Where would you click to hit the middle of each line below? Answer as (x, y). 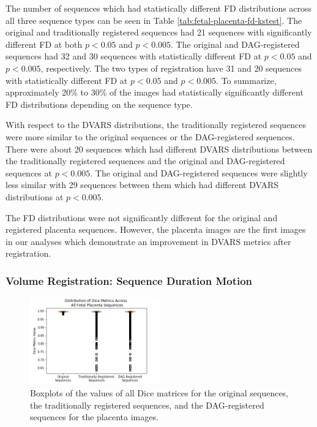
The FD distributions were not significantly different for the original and (142, 217)
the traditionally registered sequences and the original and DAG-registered (145, 161)
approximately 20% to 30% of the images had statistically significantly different (155, 92)
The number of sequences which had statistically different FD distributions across (159, 8)
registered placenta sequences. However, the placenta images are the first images (156, 229)
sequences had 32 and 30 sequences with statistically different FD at (134, 56)
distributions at (35, 196)
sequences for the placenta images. (94, 417)
